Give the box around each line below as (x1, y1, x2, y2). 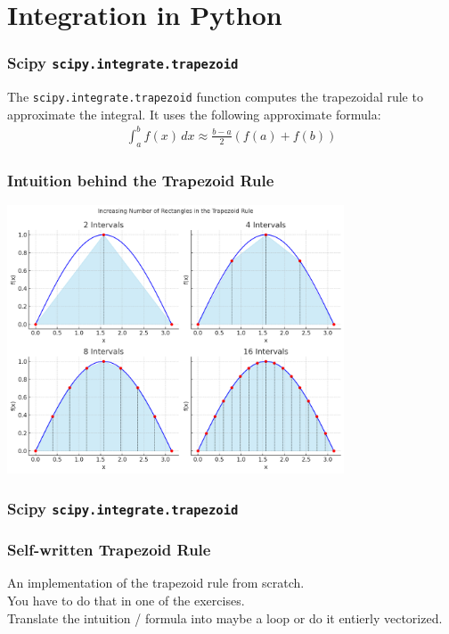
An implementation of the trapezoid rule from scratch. (7, 573, 305, 592)
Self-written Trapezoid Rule (7, 539, 211, 561)
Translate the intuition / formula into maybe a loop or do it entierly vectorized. (7, 608, 443, 627)
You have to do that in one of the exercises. (7, 590, 245, 609)
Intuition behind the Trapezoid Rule (7, 169, 274, 191)
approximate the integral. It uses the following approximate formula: (7, 104, 381, 123)
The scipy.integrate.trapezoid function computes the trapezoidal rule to (7, 87, 423, 106)
